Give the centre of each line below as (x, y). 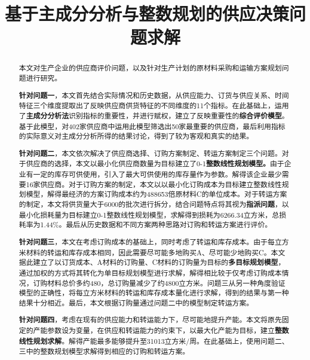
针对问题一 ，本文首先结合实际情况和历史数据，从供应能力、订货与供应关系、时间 (154, 95)
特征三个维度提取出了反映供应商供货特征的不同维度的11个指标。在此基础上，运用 (154, 106)
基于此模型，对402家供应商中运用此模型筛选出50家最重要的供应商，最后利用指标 (152, 126)
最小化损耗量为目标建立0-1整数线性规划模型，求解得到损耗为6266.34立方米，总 (149, 214)
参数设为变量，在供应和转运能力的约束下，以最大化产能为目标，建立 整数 (168, 331)
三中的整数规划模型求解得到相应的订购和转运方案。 (104, 351)
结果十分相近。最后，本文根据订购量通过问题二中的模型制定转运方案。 (136, 302)
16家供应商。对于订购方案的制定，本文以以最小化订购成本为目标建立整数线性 (154, 184)
